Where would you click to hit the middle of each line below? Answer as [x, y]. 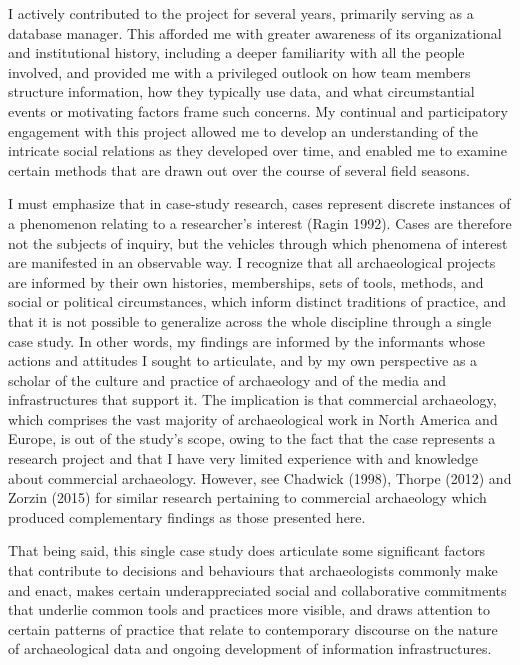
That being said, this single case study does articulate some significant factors [247, 550]
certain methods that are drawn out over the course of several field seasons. [239, 169]
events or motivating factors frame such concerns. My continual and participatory [258, 110]
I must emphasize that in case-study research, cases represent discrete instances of [259, 203]
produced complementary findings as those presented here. [187, 516]
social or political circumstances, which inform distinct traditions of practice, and [257, 301]
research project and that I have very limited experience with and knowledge [243, 458]
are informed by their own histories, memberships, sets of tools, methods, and [246, 281]
